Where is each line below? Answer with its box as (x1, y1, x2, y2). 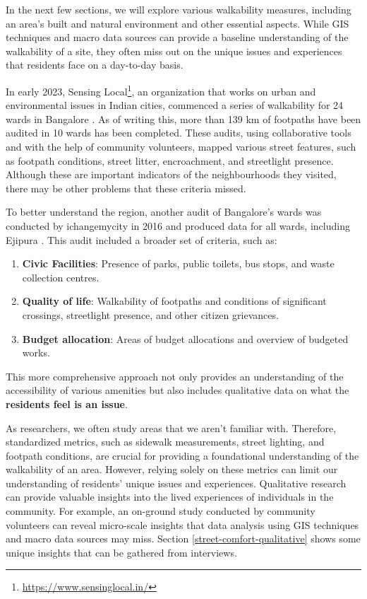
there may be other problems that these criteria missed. (6, 180, 246, 195)
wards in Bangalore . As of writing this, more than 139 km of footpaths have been (6, 111, 361, 126)
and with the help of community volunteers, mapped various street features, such (6, 139, 356, 153)
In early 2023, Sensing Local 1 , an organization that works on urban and (6, 81, 316, 98)
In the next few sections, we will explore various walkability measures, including (6, 2, 351, 16)
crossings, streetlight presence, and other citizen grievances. (22, 307, 279, 322)
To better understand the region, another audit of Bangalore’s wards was (6, 204, 322, 219)
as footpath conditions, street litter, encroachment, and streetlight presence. (6, 153, 334, 168)
